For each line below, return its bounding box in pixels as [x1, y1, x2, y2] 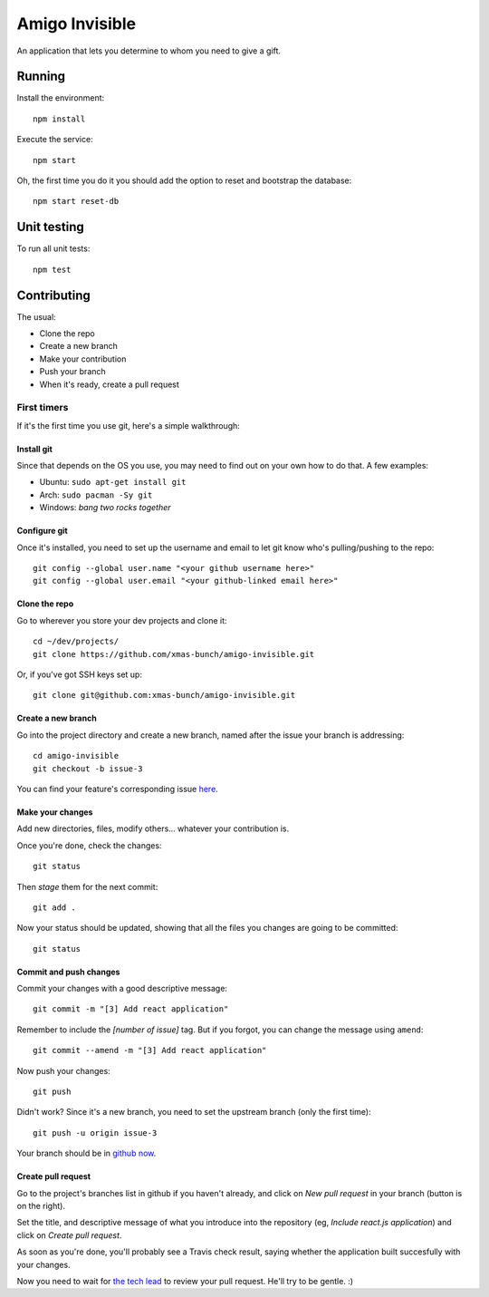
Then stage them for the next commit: [16, 881, 158, 892]
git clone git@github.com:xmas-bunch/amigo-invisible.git [33, 690, 296, 701]
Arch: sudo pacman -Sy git [39, 489, 153, 500]
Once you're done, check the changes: [16, 839, 162, 851]
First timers [16, 402, 69, 414]
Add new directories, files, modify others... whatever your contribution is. [16, 823, 290, 834]
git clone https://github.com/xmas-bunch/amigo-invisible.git [33, 649, 315, 659]
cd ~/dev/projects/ [33, 636, 120, 647]
